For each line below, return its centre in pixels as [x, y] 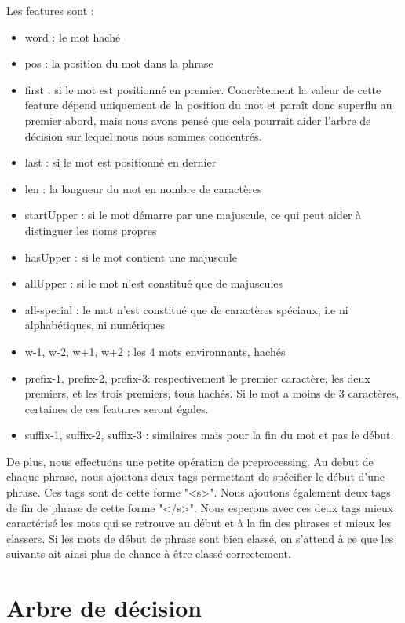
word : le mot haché [73, 37]
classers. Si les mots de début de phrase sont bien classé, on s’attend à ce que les [200, 538]
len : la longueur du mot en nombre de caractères [143, 188]
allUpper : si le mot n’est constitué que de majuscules [154, 283]
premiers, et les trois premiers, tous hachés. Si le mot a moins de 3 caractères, [212, 393]
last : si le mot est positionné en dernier [120, 162]
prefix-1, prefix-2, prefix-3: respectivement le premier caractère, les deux [197, 377]
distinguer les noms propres [91, 230]
